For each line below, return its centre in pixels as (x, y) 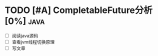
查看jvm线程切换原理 (33, 42)
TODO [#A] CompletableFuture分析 (79, 10)
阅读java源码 (25, 35)
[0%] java (25, 21)
